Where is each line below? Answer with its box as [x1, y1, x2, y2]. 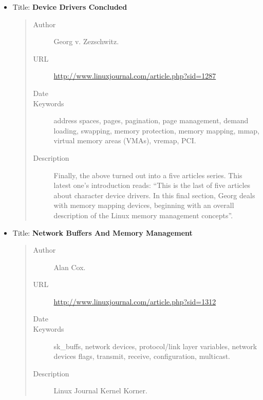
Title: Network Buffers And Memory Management [12, 227, 193, 238]
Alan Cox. [53, 261, 86, 272]
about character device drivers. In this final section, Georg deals [53, 189, 255, 200]
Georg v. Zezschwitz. [53, 36, 119, 47]
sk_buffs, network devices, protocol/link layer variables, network [53, 340, 257, 351]
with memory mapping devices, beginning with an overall [53, 200, 234, 211]
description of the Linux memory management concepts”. [53, 209, 233, 220]
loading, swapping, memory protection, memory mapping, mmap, [53, 125, 259, 136]
